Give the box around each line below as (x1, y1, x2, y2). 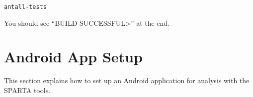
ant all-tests (4, 3, 47, 10)
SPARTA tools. (4, 85, 51, 95)
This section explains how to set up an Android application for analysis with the (4, 75, 250, 86)
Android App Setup (4, 47, 143, 67)
